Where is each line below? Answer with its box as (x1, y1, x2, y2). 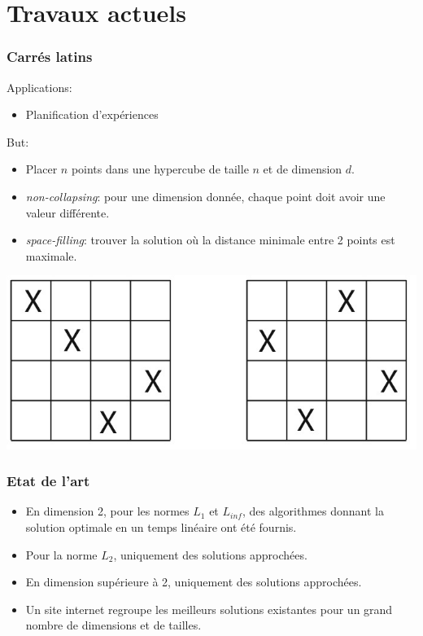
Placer (25, 160, 58, 178)
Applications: (7, 78, 72, 95)
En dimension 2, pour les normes (25, 502, 190, 520)
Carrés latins (7, 46, 93, 67)
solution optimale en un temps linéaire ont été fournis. (25, 519, 297, 535)
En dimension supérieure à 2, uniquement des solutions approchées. (25, 573, 362, 590)
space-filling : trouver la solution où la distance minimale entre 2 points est (25, 231, 395, 248)
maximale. (25, 247, 77, 264)
